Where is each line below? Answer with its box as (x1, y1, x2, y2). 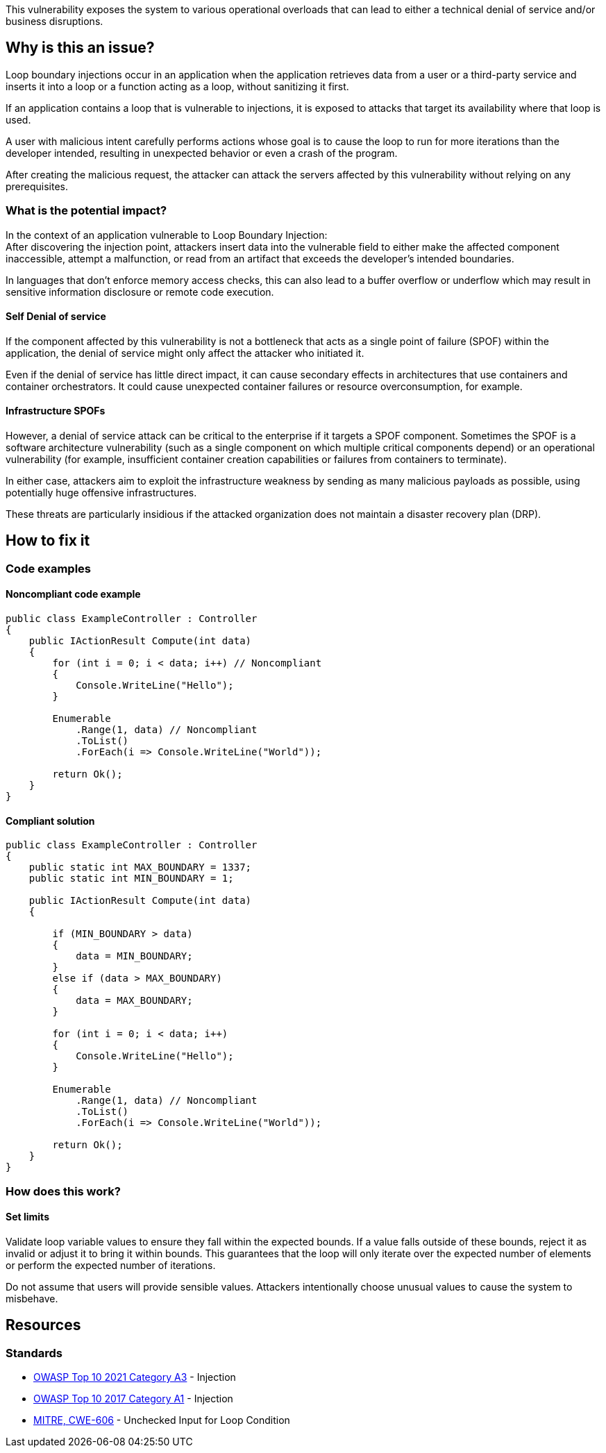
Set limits (6, 1211, 49, 1223)
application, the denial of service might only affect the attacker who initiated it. (6, 346, 364, 359)
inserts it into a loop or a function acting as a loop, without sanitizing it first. (6, 80, 349, 92)
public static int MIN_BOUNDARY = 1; (28, 873, 234, 884)
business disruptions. (6, 15, 103, 27)
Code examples (6, 561, 92, 576)
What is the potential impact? (6, 203, 167, 218)
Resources (6, 1316, 81, 1334)
